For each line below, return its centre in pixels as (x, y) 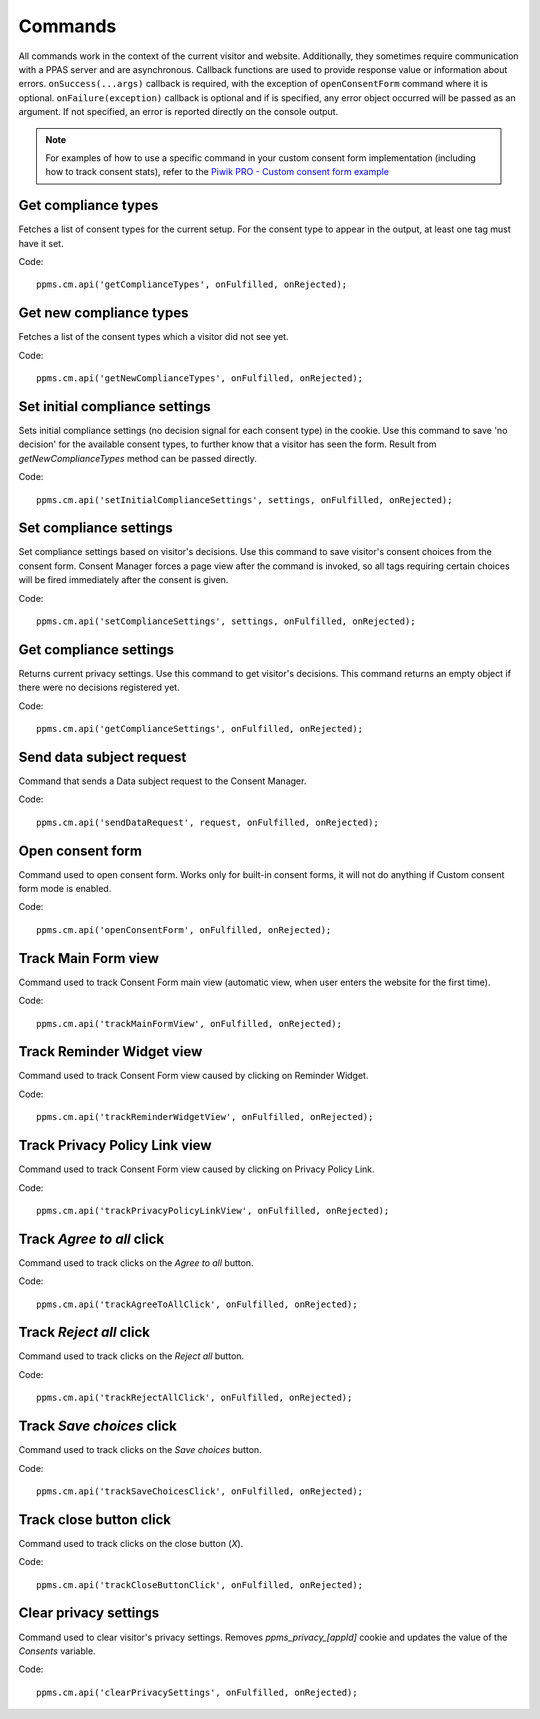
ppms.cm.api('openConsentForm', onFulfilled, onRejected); (184, 929)
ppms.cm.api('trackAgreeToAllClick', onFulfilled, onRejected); (197, 1304)
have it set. (41, 243)
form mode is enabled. (65, 889)
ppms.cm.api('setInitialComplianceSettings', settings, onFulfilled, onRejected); (244, 499)
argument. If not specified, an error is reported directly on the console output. (178, 112)
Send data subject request (102, 756)
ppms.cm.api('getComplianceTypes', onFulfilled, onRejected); (192, 284)
